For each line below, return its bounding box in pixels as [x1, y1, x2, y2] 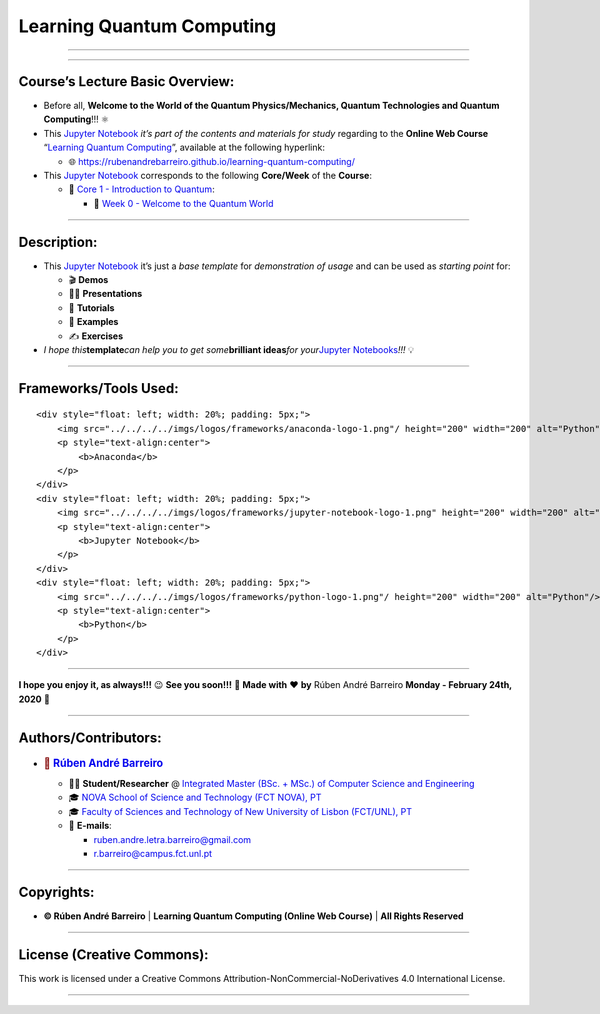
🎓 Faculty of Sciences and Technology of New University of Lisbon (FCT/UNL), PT [68, 805, 412, 817]
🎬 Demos [68, 274, 109, 286]
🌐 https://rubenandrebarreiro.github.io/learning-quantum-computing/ [68, 155, 355, 167]
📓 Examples [68, 316, 119, 328]
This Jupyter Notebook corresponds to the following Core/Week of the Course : [43, 170, 372, 182]
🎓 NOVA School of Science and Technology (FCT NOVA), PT [68, 791, 322, 804]
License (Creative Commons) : [18, 946, 209, 963]
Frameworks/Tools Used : [18, 380, 179, 397]
